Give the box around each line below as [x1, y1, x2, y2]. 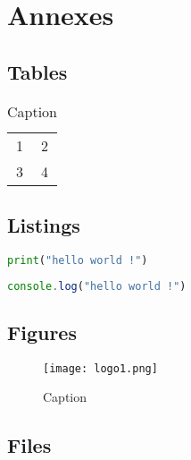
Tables [7, 57, 68, 85]
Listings [7, 210, 80, 238]
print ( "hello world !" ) [7, 253, 148, 267]
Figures [7, 318, 77, 345]
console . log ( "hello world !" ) [7, 279, 187, 293]
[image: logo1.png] [43, 362, 158, 375]
